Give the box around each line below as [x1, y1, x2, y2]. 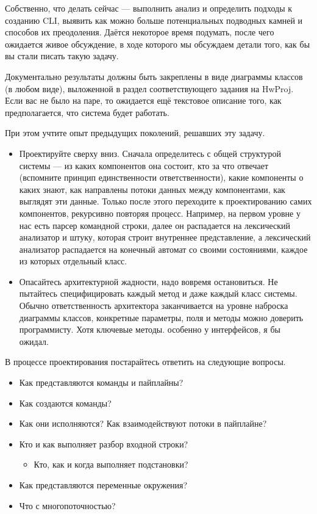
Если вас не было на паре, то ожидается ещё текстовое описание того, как [5, 94, 282, 107]
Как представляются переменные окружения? [19, 479, 188, 491]
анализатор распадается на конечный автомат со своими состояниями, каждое [19, 242, 308, 255]
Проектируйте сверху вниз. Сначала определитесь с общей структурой [19, 147, 282, 159]
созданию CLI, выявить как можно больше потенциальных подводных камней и [5, 13, 303, 26]
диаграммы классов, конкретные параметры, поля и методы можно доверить [19, 311, 304, 324]
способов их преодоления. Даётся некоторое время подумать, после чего [5, 26, 274, 38]
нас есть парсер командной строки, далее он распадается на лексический [19, 219, 291, 231]
